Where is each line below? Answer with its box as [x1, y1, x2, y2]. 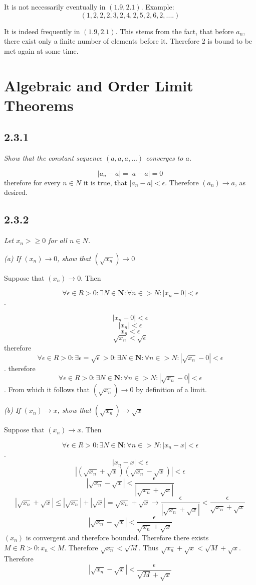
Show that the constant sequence [4, 153, 103, 163]
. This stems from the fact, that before [115, 26, 234, 36]
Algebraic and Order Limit [4, 75, 193, 95]
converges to [146, 153, 183, 163]
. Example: [141, 2, 174, 12]
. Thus [138, 542, 159, 552]
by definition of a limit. [136, 384, 207, 395]
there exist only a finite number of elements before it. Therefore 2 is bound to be [4, 36, 252, 46]
